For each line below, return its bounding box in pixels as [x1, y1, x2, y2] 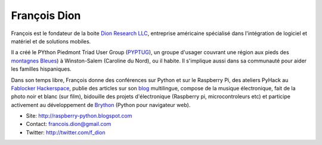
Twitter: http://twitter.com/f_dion [26, 128, 106, 136]
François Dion [11, 9, 81, 22]
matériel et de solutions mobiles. [11, 37, 91, 45]
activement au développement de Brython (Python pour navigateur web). [11, 101, 191, 108]
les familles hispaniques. [11, 65, 72, 72]
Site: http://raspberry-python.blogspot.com [26, 112, 132, 119]
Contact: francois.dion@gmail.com [26, 121, 112, 128]
